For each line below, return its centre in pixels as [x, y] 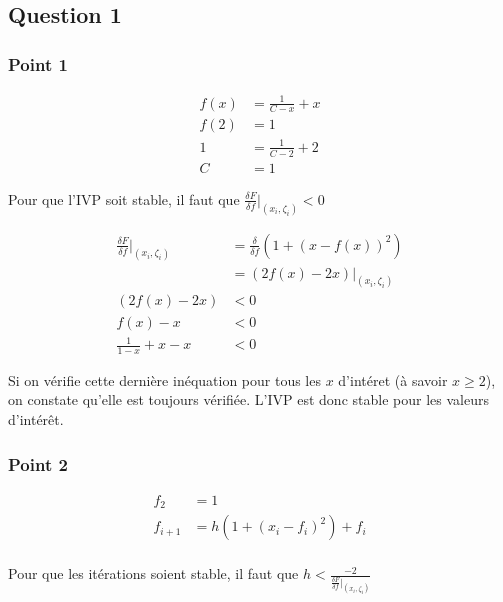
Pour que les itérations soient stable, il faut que [153, 573]
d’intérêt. [36, 419]
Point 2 [38, 463]
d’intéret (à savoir [393, 379]
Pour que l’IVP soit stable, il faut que [124, 198]
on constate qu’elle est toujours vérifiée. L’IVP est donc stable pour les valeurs [248, 399]
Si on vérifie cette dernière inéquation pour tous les [164, 379]
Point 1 [38, 63]
